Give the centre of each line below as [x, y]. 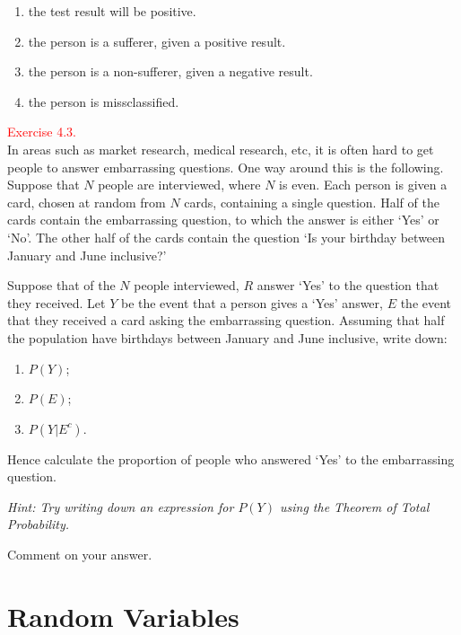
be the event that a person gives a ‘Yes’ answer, [252, 302]
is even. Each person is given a [363, 185]
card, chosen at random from [87, 202]
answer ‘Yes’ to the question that [348, 285]
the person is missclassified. [104, 101]
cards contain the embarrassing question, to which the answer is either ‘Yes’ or [223, 220]
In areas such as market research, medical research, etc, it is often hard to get [221, 149]
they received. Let [57, 302]
